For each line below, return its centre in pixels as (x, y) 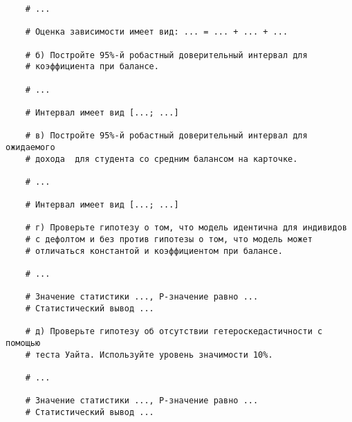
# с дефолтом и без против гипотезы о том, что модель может (169, 240)
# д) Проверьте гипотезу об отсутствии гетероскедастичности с (174, 332)
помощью (23, 343)
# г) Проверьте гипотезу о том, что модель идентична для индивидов (186, 228)
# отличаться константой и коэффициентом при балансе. (154, 251)
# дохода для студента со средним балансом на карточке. (161, 159)
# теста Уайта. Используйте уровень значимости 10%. (149, 355)
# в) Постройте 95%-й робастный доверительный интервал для (166, 136)
